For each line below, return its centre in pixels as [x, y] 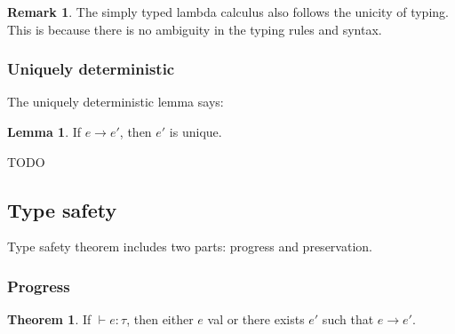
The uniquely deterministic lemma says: [116, 102]
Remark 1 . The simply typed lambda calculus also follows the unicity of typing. [228, 12]
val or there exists [256, 319]
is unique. [196, 131]
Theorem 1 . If [49, 319]
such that [348, 319]
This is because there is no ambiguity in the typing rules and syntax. [195, 29]
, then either [160, 319]
